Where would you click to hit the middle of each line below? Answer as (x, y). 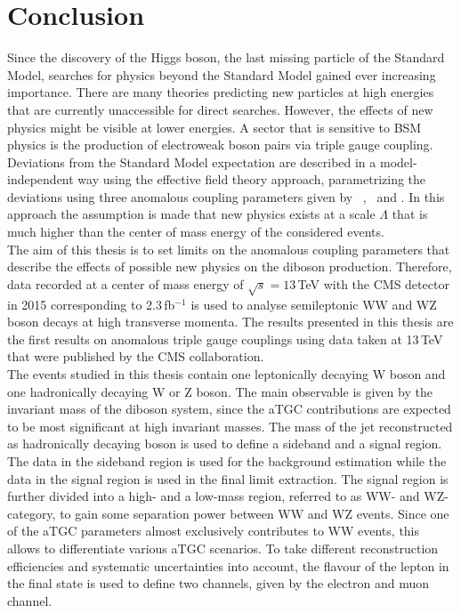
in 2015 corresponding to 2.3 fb (91, 304)
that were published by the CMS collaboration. (136, 356)
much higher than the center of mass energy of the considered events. (196, 232)
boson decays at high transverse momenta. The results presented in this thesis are (230, 322)
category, (32, 513)
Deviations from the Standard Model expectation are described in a (192, 161)
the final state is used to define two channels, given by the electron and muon (218, 583)
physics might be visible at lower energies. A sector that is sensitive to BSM (214, 127)
